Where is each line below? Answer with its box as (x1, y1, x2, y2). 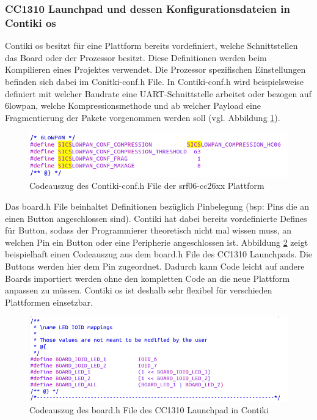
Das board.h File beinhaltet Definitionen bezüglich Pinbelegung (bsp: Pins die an (5, 200, 309, 212)
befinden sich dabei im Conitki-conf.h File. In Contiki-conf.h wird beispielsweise (5, 75, 304, 87)
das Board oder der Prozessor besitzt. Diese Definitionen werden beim (5, 51, 267, 64)
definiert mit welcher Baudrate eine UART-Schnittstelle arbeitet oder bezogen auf (5, 87, 312, 100)
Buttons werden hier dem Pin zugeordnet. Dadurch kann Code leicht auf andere (5, 259, 305, 272)
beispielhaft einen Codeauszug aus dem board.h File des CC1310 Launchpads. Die (5, 248, 313, 260)
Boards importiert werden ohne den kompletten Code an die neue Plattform (5, 271, 290, 284)
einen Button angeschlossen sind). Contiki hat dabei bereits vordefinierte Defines (5, 212, 307, 224)
